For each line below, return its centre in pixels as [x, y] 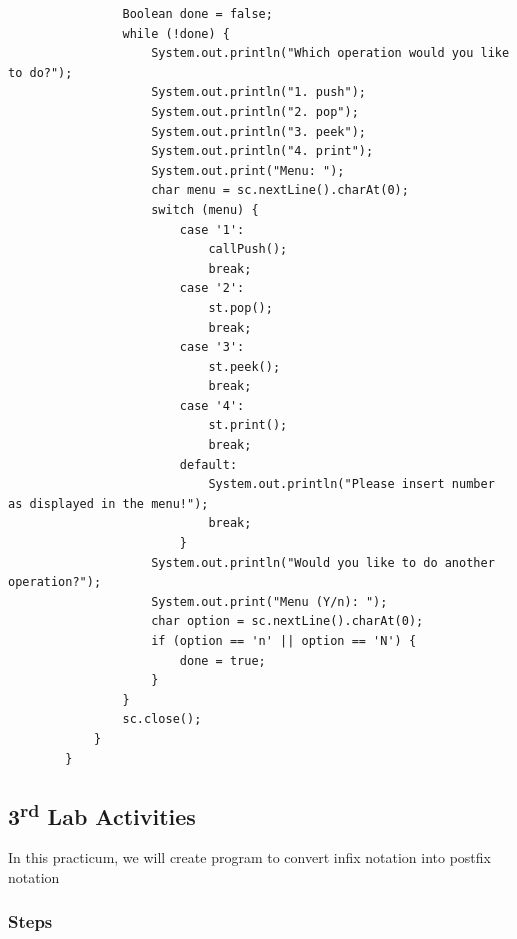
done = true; [222, 660]
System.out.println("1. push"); [258, 92]
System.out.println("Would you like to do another [323, 562]
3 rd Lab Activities [102, 813]
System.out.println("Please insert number [351, 484]
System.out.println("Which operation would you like [330, 53]
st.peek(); [244, 366]
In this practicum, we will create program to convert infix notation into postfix [249, 857]
